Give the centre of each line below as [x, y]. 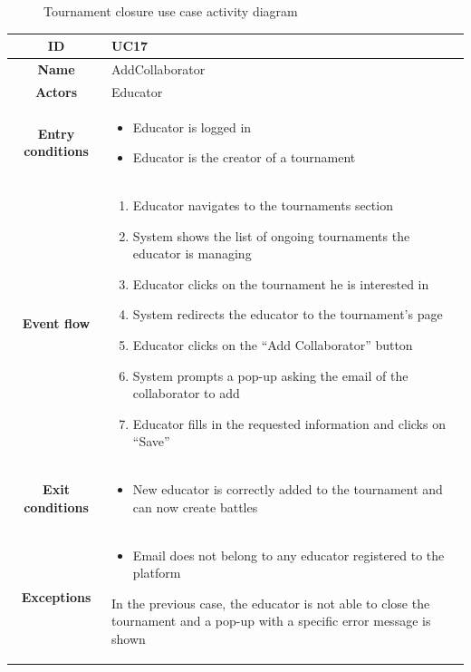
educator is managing [192, 253]
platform [157, 573]
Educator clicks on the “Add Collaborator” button [273, 345]
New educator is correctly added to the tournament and [288, 489]
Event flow [56, 323]
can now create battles [195, 506]
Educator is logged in [192, 127]
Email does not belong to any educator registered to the [288, 555]
